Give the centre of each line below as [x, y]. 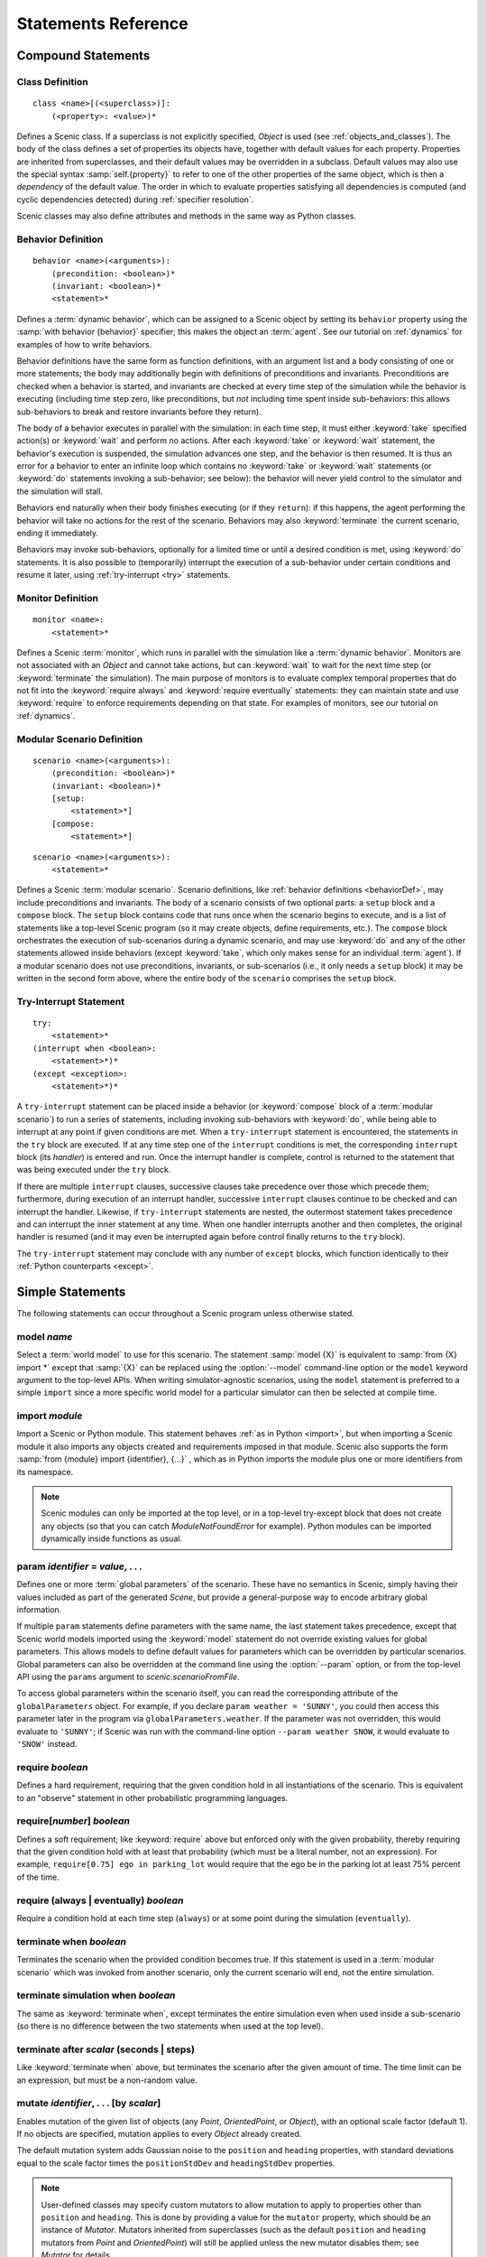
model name [45, 1336]
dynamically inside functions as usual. [112, 1538]
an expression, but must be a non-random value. [107, 2080]
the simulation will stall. [60, 491]
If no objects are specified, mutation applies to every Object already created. [159, 2134]
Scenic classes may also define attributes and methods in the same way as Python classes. [186, 216]
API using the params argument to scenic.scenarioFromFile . [128, 1677]
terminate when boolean [71, 1941]
